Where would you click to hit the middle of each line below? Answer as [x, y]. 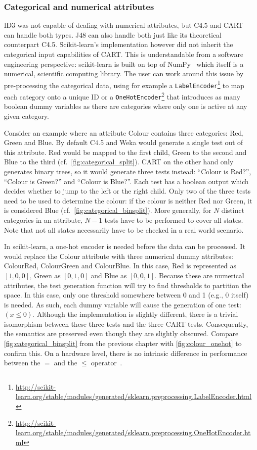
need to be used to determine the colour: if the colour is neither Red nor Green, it [128, 200]
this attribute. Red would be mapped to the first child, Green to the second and [125, 152]
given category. [27, 116]
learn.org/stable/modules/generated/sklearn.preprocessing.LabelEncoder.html [133, 396]
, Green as [45, 275]
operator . [107, 363]
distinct [233, 210]
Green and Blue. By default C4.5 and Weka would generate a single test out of [124, 142]
